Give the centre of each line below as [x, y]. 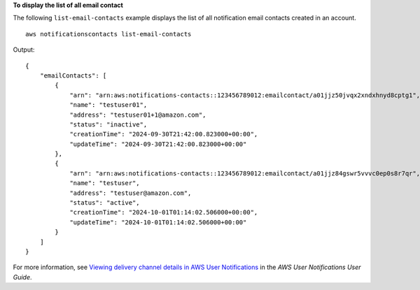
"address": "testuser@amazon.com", [131, 193]
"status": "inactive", [108, 124]
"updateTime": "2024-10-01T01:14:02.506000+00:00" [158, 222]
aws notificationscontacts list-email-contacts [108, 34]
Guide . [22, 277]
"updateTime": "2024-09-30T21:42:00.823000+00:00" [158, 144]
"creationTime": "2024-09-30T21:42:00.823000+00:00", [164, 134]
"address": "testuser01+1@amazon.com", [138, 115]
